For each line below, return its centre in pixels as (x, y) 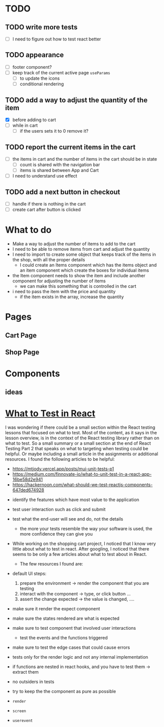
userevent (23, 721)
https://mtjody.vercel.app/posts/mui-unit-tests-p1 (63, 469)
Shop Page (22, 352)
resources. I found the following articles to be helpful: (60, 459)
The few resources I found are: (51, 563)
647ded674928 (28, 490)
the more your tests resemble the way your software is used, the (86, 529)
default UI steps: (29, 573)
